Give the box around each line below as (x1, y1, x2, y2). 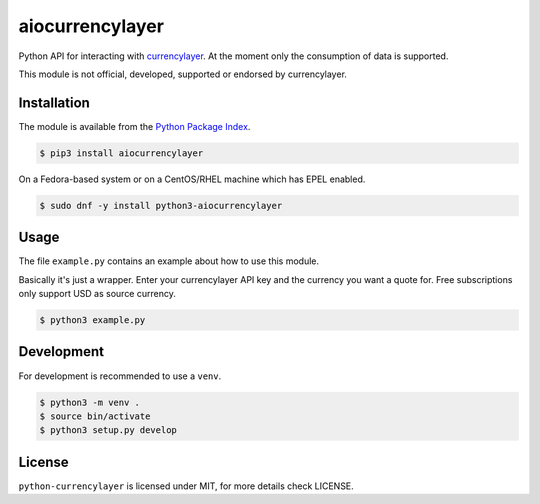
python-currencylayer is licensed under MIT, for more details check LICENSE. (18, 480, 354, 492)
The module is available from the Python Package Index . (18, 120, 251, 132)
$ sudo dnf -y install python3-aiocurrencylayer (39, 200, 283, 211)
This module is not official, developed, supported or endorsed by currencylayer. (18, 68, 347, 80)
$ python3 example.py (39, 315, 146, 326)
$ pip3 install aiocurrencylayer (39, 147, 204, 159)
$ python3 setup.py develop (39, 425, 177, 436)
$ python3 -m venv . (39, 396, 140, 408)
